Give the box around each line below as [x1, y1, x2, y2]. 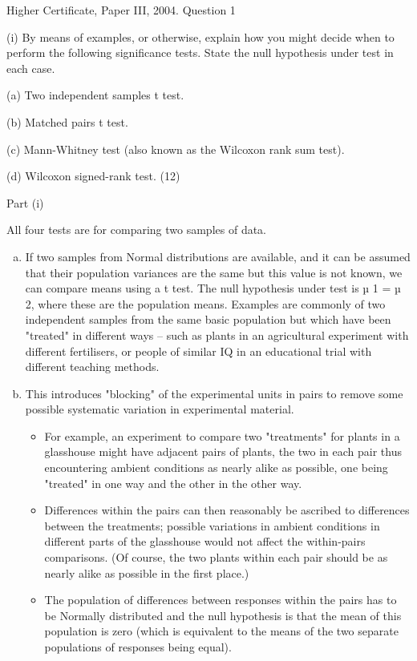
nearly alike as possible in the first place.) [44, 564, 249, 581]
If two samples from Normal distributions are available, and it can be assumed [25, 248, 411, 264]
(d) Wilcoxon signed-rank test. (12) [6, 167, 180, 184]
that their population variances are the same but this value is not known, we [25, 264, 403, 280]
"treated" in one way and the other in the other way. [44, 474, 302, 491]
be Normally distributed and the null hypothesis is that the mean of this [44, 607, 402, 623]
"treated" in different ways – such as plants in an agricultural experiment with [25, 326, 409, 343]
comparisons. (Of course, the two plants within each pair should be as [44, 549, 388, 566]
